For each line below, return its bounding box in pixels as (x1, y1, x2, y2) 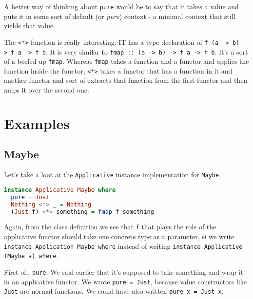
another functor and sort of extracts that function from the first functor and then (4, 75, 248, 85)
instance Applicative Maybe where (4, 186, 116, 193)
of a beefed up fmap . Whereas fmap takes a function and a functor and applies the (4, 56, 249, 66)
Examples (4, 113, 70, 133)
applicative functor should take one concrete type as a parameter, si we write (4, 231, 234, 242)
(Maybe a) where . (4, 250, 58, 261)
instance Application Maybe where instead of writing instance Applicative (4, 241, 243, 251)
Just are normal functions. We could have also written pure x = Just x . (4, 286, 224, 296)
